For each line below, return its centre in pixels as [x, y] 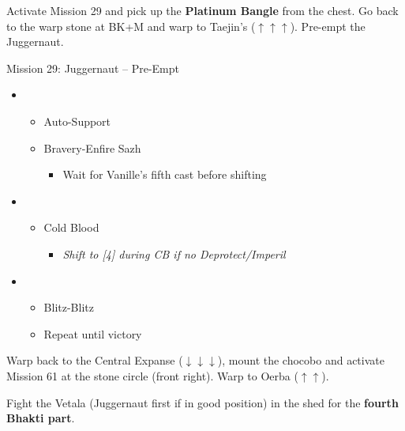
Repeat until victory [93, 333]
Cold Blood [71, 227]
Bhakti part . [41, 418]
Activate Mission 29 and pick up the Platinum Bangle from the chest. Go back [202, 10]
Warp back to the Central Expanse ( [95, 360]
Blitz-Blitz [69, 307]
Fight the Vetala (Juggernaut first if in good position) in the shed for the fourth [202, 402]
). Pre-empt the [328, 26]
